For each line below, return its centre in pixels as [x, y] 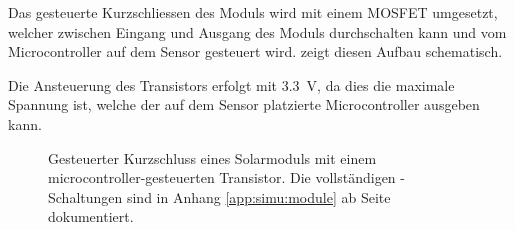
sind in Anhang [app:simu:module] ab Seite [258, 196]
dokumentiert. [91, 216]
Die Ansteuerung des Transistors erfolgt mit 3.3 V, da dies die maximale [231, 84]
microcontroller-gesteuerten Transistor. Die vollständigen [222, 177]
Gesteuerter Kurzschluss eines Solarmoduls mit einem [212, 157]
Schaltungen [85, 196]
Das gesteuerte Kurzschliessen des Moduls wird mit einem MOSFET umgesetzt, [253, 12]
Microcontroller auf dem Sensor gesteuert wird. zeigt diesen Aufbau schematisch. [255, 51]
